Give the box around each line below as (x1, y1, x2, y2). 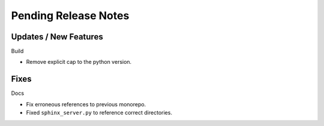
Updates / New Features (11, 32, 103, 42)
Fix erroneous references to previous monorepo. (26, 100, 146, 107)
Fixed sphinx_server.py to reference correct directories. (26, 109, 172, 116)
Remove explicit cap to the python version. (26, 59, 132, 66)
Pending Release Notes (11, 9, 130, 22)
